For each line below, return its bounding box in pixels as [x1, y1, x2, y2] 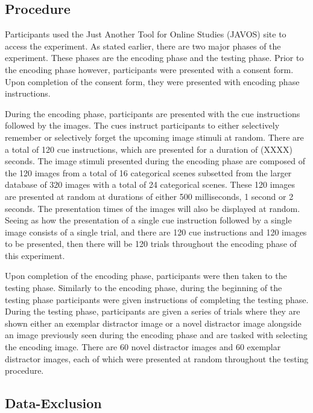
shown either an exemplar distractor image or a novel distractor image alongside [5, 316, 302, 329]
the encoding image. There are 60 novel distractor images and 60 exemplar [5, 341, 281, 353]
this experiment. [5, 249, 65, 261]
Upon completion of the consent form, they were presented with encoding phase [5, 75, 300, 88]
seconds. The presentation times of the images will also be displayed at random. [5, 202, 300, 214]
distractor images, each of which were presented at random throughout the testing [5, 352, 309, 365]
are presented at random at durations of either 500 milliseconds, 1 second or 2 [5, 190, 294, 202]
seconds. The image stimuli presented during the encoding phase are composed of [5, 155, 305, 167]
